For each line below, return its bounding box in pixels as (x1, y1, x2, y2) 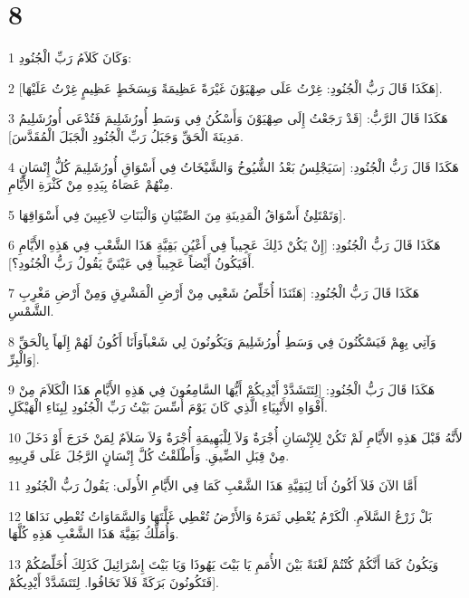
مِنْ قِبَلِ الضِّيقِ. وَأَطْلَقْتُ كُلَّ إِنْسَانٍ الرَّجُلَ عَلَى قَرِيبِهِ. (8, 445, 290, 464)
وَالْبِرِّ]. (8, 349, 40, 368)
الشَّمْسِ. (8, 301, 54, 320)
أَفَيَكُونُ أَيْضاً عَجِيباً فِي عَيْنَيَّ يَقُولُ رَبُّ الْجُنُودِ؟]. (8, 252, 255, 271)
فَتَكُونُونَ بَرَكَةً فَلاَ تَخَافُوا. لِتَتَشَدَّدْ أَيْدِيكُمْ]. (8, 572, 220, 591)
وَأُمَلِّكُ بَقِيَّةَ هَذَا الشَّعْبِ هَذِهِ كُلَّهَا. (8, 524, 179, 543)
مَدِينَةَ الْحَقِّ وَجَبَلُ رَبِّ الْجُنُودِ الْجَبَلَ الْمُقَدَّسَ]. (8, 126, 244, 145)
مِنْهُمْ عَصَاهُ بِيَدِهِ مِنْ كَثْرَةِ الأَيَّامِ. (8, 175, 174, 194)
